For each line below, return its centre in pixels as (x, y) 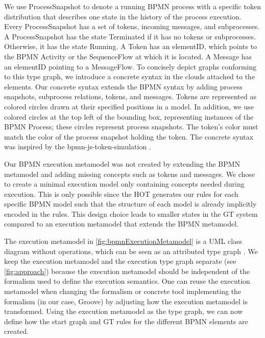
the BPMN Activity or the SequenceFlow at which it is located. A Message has (128, 56)
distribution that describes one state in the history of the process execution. (123, 16)
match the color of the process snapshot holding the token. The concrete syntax (129, 136)
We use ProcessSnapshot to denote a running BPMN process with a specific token (132, 6)
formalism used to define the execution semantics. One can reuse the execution (127, 281)
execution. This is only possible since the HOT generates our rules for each (121, 194)
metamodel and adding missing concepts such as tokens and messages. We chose (130, 174)
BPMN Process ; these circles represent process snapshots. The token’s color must (131, 127)
